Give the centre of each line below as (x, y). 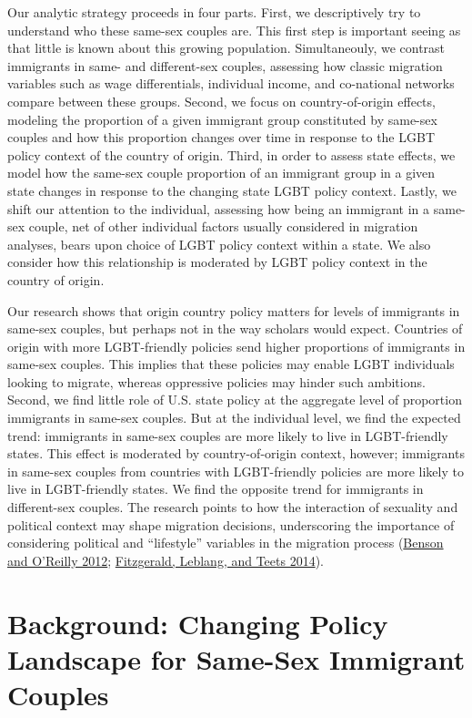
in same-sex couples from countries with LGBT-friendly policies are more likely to (236, 471)
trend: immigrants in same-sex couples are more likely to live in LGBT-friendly (228, 435)
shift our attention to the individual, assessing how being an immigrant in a (219, 208)
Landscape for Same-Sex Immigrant (236, 658)
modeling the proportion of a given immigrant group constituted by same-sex (222, 119)
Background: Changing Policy (198, 623)
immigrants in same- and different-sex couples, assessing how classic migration (225, 65)
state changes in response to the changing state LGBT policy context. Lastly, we (232, 190)
